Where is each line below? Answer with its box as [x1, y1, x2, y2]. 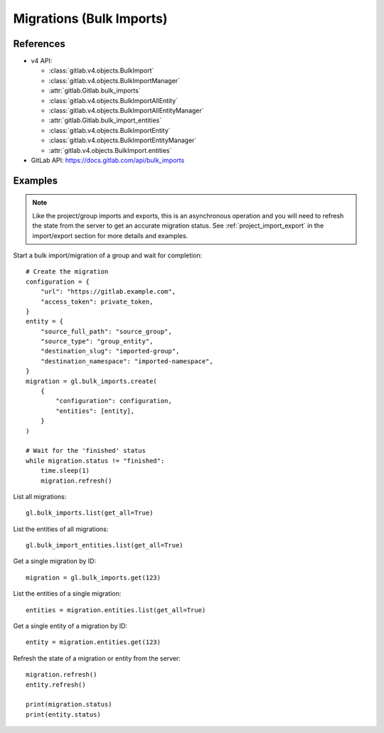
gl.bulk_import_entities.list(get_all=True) [26, 541, 184, 550]
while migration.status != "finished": [26, 456, 165, 465]
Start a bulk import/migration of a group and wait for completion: [13, 251, 203, 260]
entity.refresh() [26, 680, 86, 689]
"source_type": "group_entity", [40, 338, 154, 346]
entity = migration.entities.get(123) [26, 638, 161, 646]
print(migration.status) [26, 700, 112, 709]
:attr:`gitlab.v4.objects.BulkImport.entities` [48, 146, 172, 154]
